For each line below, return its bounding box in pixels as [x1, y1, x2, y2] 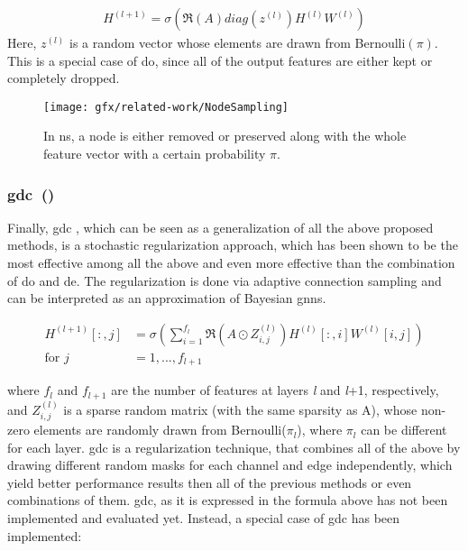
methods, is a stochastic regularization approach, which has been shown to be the [7, 235, 458, 254]
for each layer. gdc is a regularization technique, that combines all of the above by [7, 437, 461, 456]
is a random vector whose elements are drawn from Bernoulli [69, 33, 406, 52]
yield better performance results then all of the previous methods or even [7, 473, 412, 491]
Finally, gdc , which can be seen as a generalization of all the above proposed [7, 217, 434, 236]
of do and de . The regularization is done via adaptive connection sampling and [7, 271, 442, 289]
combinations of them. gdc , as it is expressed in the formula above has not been [7, 491, 448, 510]
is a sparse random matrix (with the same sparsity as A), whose [63, 399, 418, 418]
